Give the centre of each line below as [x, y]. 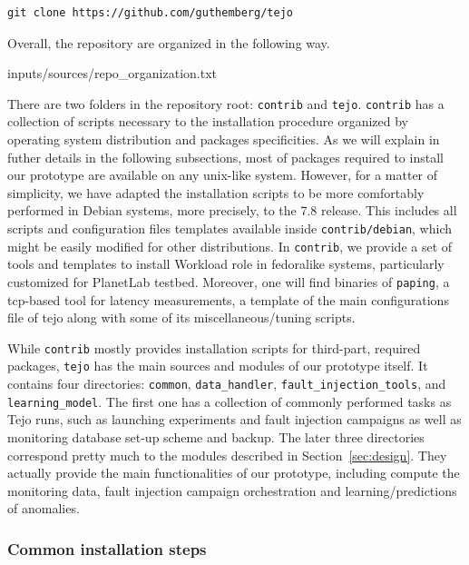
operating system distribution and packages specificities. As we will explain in [224, 139]
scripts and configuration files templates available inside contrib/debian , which [230, 228]
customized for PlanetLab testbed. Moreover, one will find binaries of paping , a [229, 281]
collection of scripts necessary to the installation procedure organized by [208, 121]
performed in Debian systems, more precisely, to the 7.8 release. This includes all [232, 210]
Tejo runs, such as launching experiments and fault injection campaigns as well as [234, 419]
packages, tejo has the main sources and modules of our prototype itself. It [218, 366]
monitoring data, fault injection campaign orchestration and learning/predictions [232, 490]
